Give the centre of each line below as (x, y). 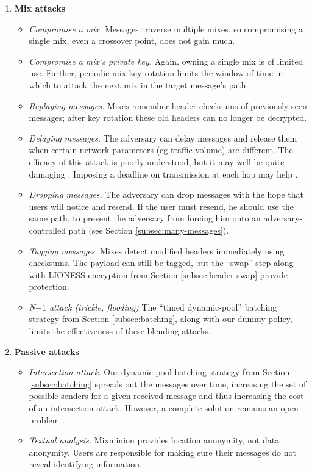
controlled (47, 230)
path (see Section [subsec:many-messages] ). (149, 230)
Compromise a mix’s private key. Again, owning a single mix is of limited (166, 61)
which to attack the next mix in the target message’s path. (139, 84)
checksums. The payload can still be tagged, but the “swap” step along (161, 263)
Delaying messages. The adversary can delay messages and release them (163, 138)
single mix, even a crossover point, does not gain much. (132, 41)
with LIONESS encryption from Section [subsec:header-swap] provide (158, 274)
